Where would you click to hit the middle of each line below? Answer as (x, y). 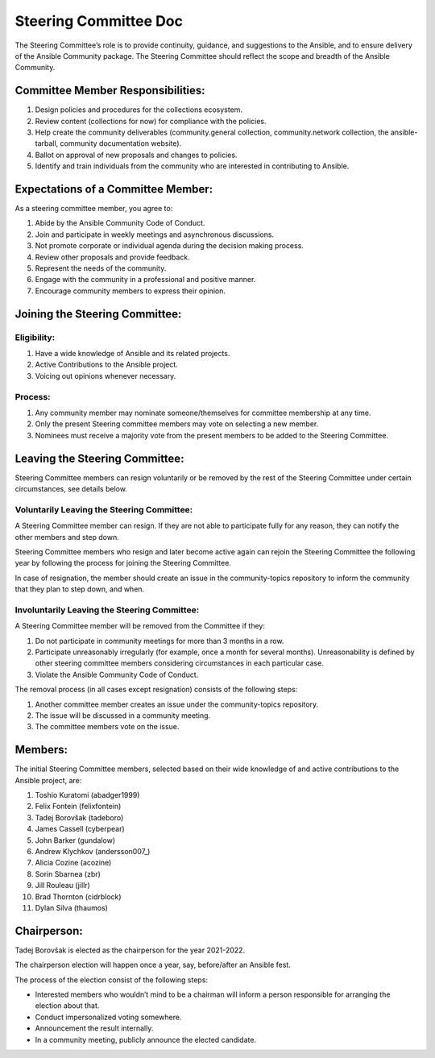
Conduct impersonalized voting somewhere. (108, 1017)
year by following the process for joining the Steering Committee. (123, 563)
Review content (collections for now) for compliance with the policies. (151, 121)
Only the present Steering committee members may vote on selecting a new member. (177, 424)
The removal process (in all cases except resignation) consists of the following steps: (156, 690)
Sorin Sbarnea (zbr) (68, 873)
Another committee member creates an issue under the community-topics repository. (177, 704)
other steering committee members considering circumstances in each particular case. (179, 663)
